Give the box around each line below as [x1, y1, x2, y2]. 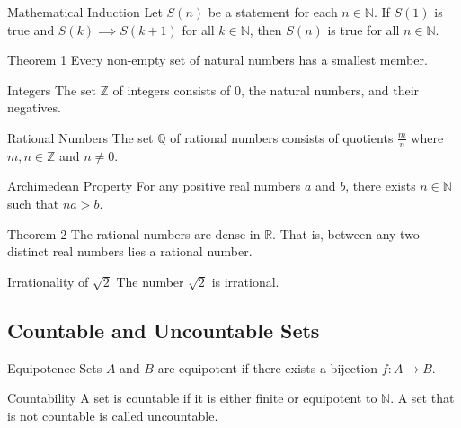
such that [7, 193, 59, 212]
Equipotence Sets [7, 358, 102, 377]
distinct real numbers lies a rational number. [7, 242, 253, 261]
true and [7, 20, 55, 39]
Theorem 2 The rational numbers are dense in [7, 224, 261, 243]
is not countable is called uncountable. [7, 406, 218, 424]
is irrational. [211, 272, 279, 290]
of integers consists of [112, 80, 231, 99]
